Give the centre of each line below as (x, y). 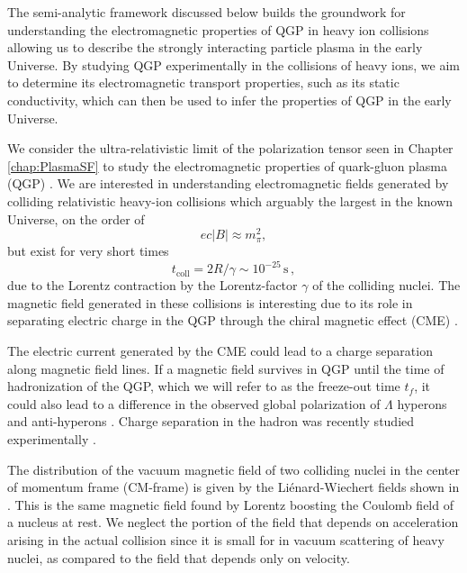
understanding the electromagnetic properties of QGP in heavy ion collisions (218, 29)
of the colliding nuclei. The (386, 285)
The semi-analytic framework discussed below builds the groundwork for (207, 12)
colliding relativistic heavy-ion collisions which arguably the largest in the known (230, 200)
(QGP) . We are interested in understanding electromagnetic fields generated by (228, 183)
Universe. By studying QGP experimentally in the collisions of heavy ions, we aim (234, 64)
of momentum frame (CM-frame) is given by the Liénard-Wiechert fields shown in (233, 487)
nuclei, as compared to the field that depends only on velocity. (179, 557)
